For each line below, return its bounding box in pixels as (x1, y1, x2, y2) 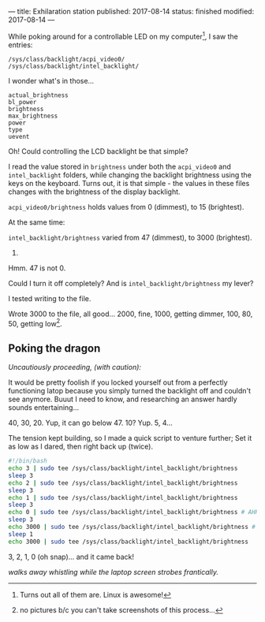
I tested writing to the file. (8, 293, 91, 303)
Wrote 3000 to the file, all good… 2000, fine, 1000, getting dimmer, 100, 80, (8, 309, 253, 318)
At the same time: (8, 217, 65, 227)
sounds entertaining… (8, 403, 80, 412)
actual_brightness (8, 91, 69, 99)
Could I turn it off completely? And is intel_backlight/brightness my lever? (8, 278, 254, 288)
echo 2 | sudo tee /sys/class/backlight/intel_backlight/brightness (8, 479, 238, 487)
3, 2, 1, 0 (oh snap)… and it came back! (8, 552, 135, 561)
